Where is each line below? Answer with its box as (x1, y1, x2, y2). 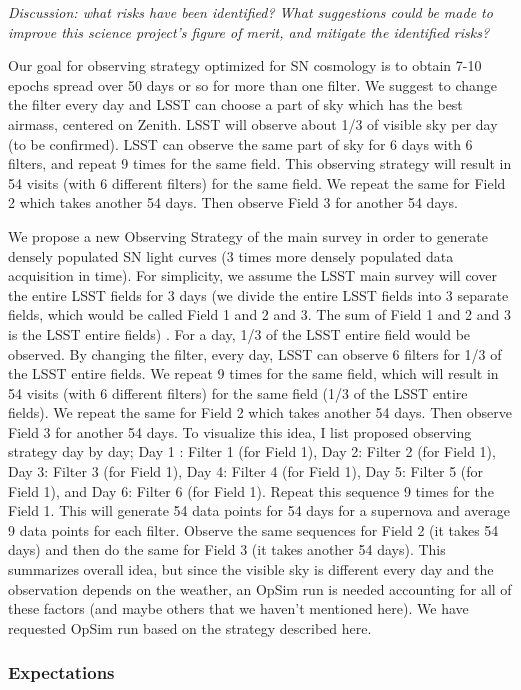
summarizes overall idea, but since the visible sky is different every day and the (8, 559, 494, 580)
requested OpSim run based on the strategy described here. (8, 617, 372, 638)
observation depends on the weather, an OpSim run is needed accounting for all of (8, 578, 512, 599)
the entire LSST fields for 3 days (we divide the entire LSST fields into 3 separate (8, 284, 509, 305)
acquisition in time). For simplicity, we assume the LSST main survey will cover (8, 265, 497, 286)
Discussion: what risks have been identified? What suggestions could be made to (8, 2, 493, 22)
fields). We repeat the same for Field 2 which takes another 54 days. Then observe (8, 402, 512, 423)
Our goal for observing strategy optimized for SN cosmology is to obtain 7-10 (8, 55, 482, 76)
